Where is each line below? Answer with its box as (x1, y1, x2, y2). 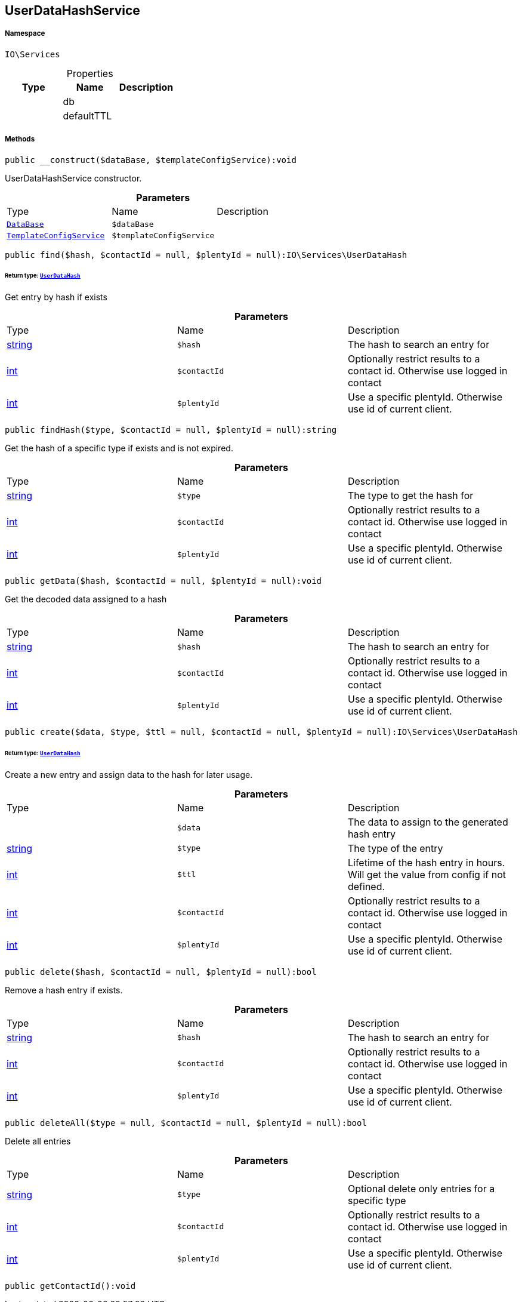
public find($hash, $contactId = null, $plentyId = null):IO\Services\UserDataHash (5, 250, 407, 260)
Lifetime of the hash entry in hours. (347, 856, 505, 869)
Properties (66, 67, 113, 79)
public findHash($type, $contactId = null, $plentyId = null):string (5, 425, 337, 435)
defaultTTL (63, 109, 112, 122)
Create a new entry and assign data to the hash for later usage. (5, 769, 253, 780)
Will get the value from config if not (347, 868, 506, 881)
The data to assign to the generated (347, 815, 508, 828)
